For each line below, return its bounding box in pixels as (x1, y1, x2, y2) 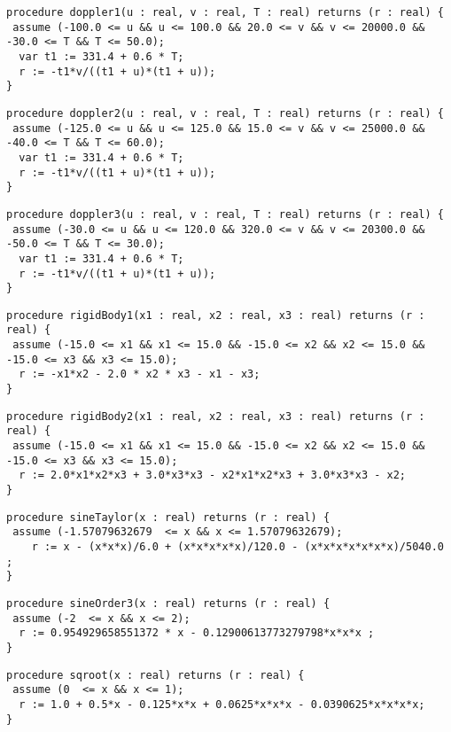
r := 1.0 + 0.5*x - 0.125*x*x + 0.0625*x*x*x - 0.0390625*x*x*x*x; (19, 697, 425, 711)
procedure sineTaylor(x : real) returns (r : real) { (6, 510, 330, 524)
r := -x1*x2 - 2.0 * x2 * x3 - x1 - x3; (19, 368, 260, 381)
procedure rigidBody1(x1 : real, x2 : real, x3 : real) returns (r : (6, 308, 425, 322)
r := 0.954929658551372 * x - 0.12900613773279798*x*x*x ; (19, 627, 375, 640)
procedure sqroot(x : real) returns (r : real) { (6, 668, 305, 681)
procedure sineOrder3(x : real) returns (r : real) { (6, 596, 330, 610)
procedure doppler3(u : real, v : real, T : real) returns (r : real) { (6, 207, 444, 221)
